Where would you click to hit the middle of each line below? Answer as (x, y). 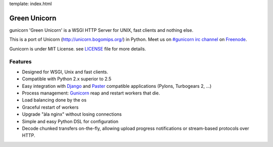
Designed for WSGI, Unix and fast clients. (65, 72)
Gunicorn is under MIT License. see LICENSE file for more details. (78, 48)
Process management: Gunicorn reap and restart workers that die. (91, 93)
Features (20, 62)
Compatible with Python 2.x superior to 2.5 (67, 79)
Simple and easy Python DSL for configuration (70, 121)
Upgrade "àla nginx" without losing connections (72, 114)
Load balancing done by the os (54, 100)
